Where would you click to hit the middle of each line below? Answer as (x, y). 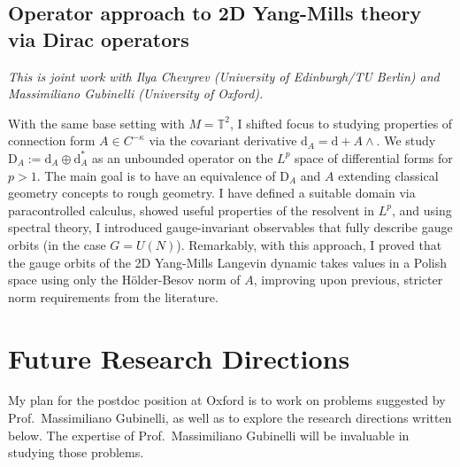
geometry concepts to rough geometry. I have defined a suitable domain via (212, 193)
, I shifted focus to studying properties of (341, 123)
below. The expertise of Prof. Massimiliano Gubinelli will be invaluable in (209, 435)
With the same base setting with (96, 123)
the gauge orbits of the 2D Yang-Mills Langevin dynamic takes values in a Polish (228, 262)
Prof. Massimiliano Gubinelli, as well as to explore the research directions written (230, 418)
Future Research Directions (179, 358)
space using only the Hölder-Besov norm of (124, 280)
